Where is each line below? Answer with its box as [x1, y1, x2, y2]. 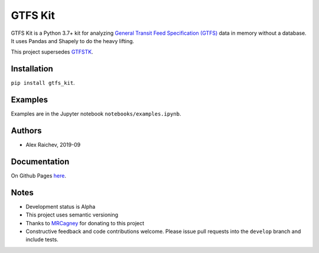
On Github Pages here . [11, 172, 66, 179]
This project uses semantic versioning [25, 211, 118, 218]
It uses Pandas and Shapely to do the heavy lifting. [11, 37, 135, 44]
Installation [11, 64, 53, 74]
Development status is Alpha [25, 203, 96, 210]
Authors [11, 126, 42, 136]
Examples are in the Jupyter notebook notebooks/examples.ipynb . [11, 110, 181, 117]
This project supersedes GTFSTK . [11, 48, 94, 55]
